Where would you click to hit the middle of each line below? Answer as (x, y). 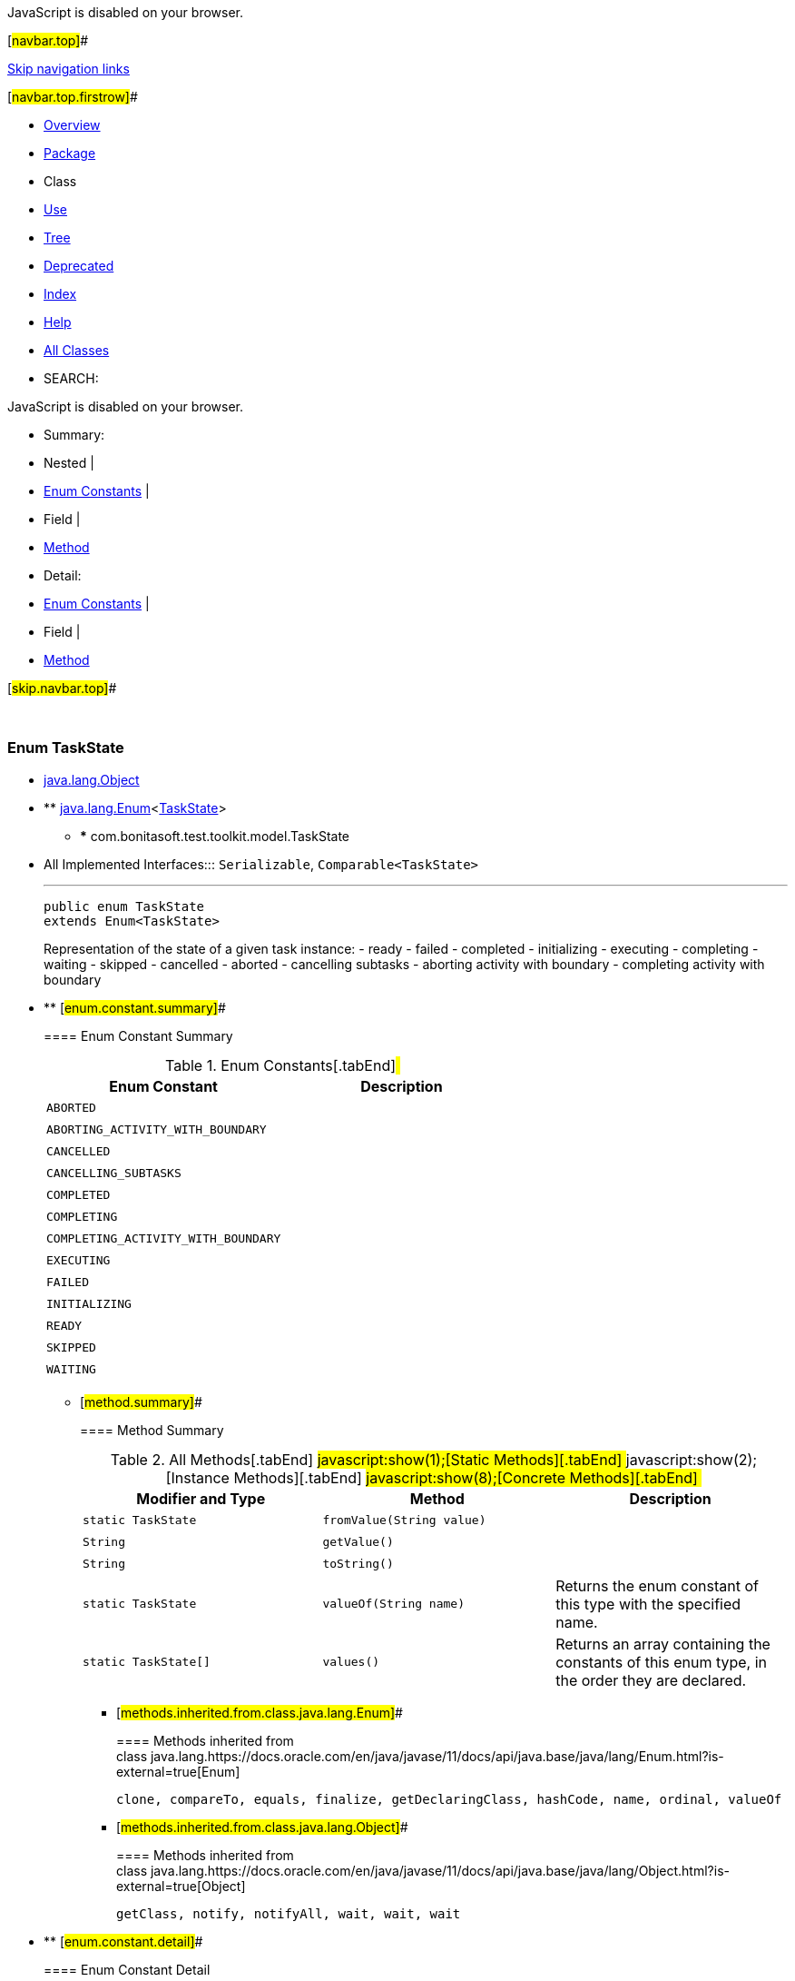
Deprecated (79, 266)
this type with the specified (648, 1604)
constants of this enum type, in (662, 1662)
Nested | (69, 463)
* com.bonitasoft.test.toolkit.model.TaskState (215, 836)
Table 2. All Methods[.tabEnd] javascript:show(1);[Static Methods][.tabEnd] (366, 1459)
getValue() (358, 1542)
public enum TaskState (124, 906)
